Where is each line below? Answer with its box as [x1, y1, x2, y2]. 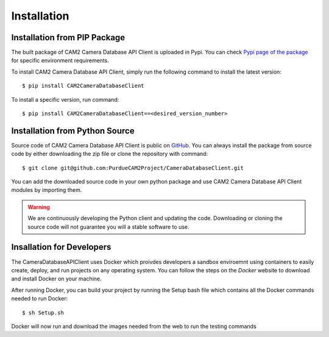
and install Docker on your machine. [11, 275, 102, 283]
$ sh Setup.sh [22, 309, 64, 316]
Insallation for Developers [11, 242, 111, 252]
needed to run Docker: [11, 295, 68, 302]
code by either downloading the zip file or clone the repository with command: [11, 150, 208, 158]
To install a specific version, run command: [11, 96, 119, 103]
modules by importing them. [11, 186, 82, 194]
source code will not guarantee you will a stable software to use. [27, 223, 189, 230]
